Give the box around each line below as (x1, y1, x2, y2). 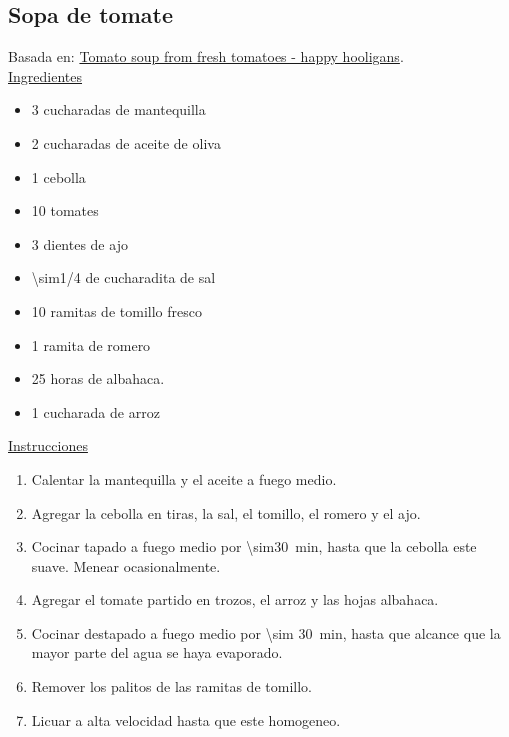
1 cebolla (31, 166, 86, 187)
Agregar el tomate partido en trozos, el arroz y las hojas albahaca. (31, 589, 439, 610)
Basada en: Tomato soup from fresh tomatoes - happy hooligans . (8, 46, 404, 67)
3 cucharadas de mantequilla (31, 99, 206, 120)
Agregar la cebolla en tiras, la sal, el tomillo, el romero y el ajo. (31, 502, 421, 523)
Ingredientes (8, 65, 83, 86)
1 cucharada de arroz (31, 401, 160, 422)
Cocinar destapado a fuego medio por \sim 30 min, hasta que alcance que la (31, 622, 501, 643)
